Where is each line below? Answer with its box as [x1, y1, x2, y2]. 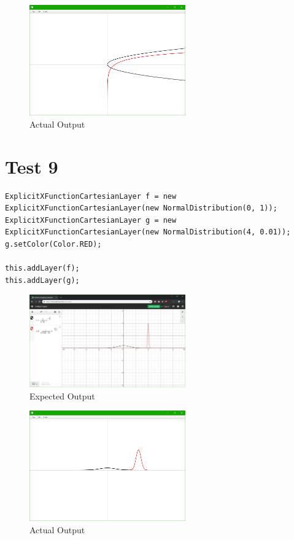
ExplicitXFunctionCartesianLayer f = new [5, 191, 177, 201]
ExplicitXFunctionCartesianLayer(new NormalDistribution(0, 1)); [5, 204, 277, 213]
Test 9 [5, 153, 58, 179]
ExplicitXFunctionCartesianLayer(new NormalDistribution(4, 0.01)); [5, 228, 291, 237]
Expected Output [29, 389, 95, 402]
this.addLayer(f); [5, 264, 80, 273]
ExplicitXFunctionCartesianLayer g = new [5, 215, 177, 225]
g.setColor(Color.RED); [5, 239, 102, 249]
